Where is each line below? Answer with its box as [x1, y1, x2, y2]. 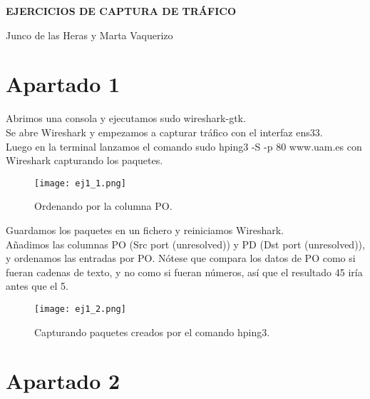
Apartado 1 [6, 69, 120, 99]
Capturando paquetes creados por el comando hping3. [34, 324, 270, 339]
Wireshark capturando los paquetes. [6, 153, 163, 168]
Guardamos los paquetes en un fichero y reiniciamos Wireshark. [6, 222, 284, 237]
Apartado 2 [6, 366, 120, 395]
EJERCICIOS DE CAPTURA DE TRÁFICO [6, 4, 237, 18]
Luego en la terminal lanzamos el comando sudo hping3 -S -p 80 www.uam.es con [6, 138, 362, 153]
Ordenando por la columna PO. [34, 198, 173, 213]
